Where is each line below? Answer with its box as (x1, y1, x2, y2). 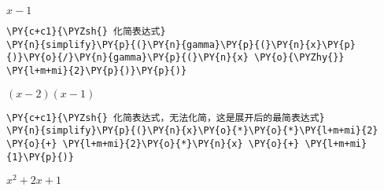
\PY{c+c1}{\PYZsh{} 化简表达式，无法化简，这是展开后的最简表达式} (6, 112, 325, 123)
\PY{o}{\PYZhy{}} (253, 52, 345, 64)
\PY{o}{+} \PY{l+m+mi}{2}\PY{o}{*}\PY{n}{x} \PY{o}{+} (6, 138, 300, 149)
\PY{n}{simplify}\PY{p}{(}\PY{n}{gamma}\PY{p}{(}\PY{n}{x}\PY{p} (6, 39, 356, 50)
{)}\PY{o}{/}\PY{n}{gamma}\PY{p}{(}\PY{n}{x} (6, 52, 249, 64)
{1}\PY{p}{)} (6, 151, 74, 163)
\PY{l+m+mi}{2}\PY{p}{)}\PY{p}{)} (6, 64, 187, 76)
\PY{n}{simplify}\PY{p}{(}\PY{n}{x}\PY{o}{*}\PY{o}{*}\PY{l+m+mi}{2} (6, 125, 378, 137)
